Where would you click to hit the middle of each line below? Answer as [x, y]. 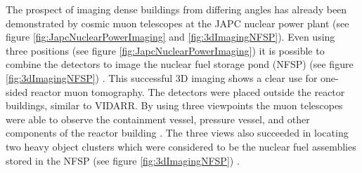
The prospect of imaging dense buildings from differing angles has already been [176, 9]
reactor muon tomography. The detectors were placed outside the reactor [188, 91]
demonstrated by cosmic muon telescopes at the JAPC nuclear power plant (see [177, 23]
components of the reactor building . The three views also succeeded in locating [177, 133]
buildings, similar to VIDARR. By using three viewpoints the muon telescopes [174, 105]
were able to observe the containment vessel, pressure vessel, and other [158, 119]
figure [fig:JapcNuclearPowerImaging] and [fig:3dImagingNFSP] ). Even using [170, 37]
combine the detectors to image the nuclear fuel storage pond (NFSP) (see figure [180, 64]
